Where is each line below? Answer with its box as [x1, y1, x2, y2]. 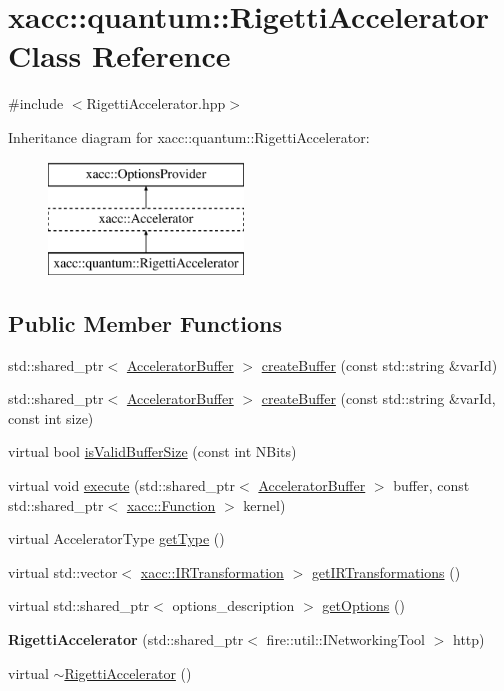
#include [8, 93, 64, 114]
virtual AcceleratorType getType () [8, 528, 225, 549]
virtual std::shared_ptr [8, 595, 150, 616]
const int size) [8, 407, 94, 428]
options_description [172, 595, 295, 616]
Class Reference [8, 35, 231, 76]
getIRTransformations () [311, 561, 461, 582]
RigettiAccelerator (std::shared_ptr [8, 629, 244, 650]
